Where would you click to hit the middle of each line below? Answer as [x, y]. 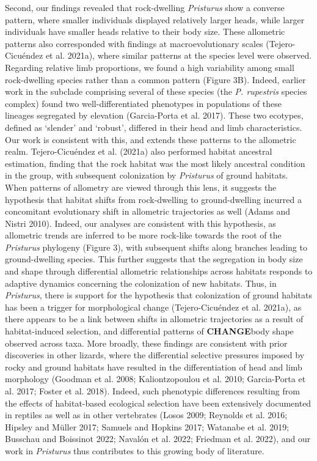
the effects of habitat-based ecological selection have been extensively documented [158, 403]
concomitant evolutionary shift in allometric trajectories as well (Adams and [148, 211]
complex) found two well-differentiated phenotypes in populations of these [143, 103]
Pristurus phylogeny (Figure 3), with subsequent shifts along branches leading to [156, 247]
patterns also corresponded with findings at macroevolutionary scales [134, 43]
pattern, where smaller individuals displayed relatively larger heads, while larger [155, 19]
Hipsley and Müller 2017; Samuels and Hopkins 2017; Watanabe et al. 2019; [147, 426]
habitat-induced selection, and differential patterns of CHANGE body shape [149, 331]
